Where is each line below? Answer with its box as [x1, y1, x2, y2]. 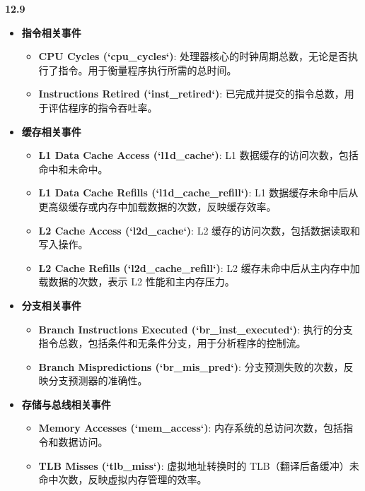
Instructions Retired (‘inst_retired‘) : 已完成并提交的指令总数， [38, 86, 344, 101]
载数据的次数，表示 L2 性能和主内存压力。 [38, 274, 235, 289]
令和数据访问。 [38, 434, 108, 449]
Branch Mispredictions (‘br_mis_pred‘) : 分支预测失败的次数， [38, 359, 344, 374]
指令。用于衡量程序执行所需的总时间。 [58, 62, 237, 77]
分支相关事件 [21, 297, 81, 312]
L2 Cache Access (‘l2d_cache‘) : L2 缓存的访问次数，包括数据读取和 [38, 223, 361, 237]
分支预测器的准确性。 [48, 373, 148, 388]
